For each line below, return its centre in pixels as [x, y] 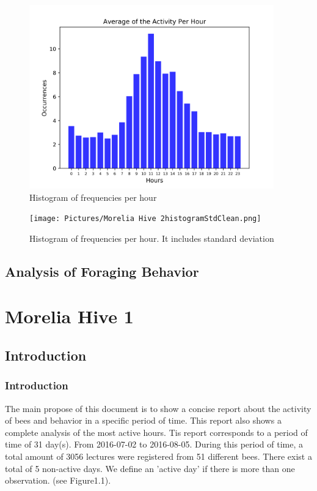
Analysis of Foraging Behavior [102, 271]
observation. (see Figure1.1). [58, 480]
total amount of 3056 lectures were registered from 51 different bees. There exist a [158, 456]
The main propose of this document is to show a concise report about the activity [158, 408]
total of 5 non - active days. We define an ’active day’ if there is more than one [150, 468]
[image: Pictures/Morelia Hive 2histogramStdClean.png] [145, 219]
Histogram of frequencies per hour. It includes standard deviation [152, 238]
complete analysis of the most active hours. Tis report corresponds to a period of [156, 432]
